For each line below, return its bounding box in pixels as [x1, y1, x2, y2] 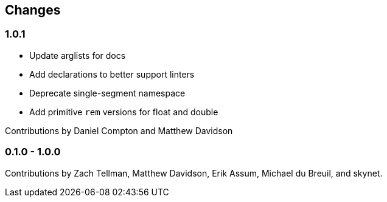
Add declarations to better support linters [29, 69, 195, 79]
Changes [5, 2, 61, 18]
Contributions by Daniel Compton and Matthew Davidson [5, 125, 233, 136]
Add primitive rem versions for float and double [29, 106, 218, 117]
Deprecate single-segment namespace [29, 87, 186, 98]
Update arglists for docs [29, 50, 126, 61]
